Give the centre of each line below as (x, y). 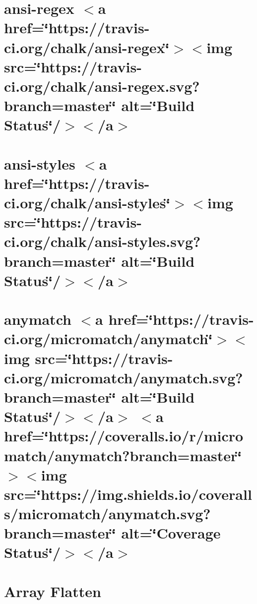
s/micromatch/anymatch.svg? (107, 513)
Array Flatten (53, 591)
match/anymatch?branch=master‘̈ (123, 455)
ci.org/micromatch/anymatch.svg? (124, 377)
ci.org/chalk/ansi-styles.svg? (102, 241)
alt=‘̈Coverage (171, 533)
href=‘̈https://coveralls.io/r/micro (124, 436)
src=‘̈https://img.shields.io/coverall (128, 494)
